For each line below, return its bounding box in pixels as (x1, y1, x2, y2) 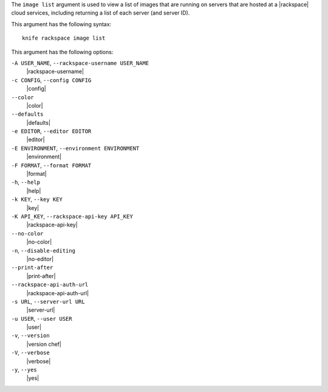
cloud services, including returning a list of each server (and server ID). (11, 9, 190, 16)
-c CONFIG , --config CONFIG (11, 76, 92, 83)
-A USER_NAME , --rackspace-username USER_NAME (11, 59, 149, 66)
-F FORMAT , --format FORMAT (11, 161, 92, 169)
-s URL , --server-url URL (11, 298, 85, 305)
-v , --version (11, 332, 50, 339)
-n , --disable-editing (11, 247, 76, 254)
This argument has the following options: (11, 48, 114, 55)
